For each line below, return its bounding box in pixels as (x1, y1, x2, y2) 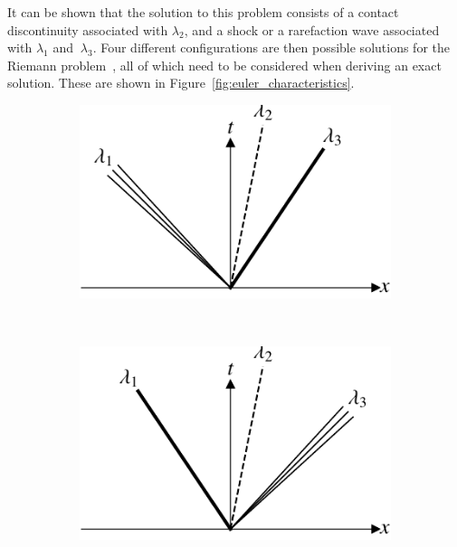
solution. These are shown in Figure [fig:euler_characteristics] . (7, 73, 355, 92)
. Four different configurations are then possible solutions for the (92, 38, 450, 57)
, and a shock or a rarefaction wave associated (184, 20, 440, 39)
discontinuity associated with (7, 20, 168, 39)
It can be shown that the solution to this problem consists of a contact (7, 3, 399, 21)
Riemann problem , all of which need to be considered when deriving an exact (7, 55, 442, 74)
